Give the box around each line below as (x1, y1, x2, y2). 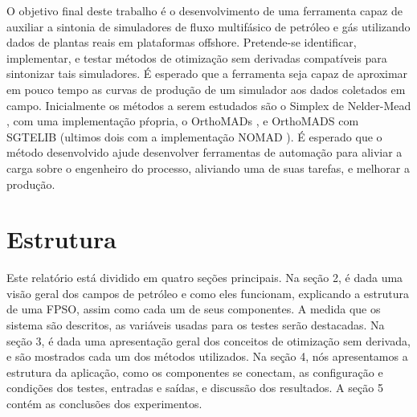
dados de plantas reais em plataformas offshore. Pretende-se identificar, (6, 34, 357, 51)
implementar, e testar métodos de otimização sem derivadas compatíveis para (6, 49, 387, 66)
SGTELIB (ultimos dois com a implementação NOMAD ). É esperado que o (6, 128, 382, 145)
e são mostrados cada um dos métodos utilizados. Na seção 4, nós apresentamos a (6, 348, 408, 365)
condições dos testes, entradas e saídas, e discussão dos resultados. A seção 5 (6, 379, 383, 396)
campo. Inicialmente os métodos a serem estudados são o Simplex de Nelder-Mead (6, 96, 411, 113)
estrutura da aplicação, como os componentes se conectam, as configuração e (6, 363, 383, 380)
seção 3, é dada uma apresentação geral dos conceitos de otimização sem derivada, (6, 332, 411, 349)
